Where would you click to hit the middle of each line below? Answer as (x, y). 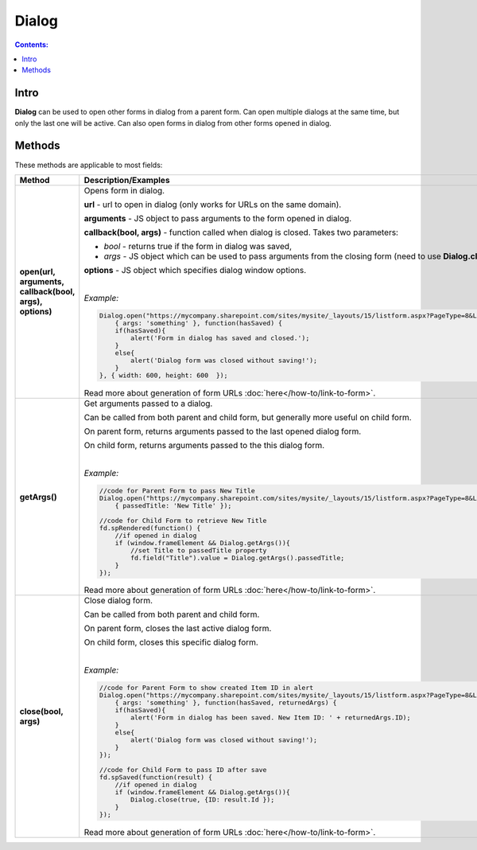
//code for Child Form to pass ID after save (183, 770)
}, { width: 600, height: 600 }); (164, 375)
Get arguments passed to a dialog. (148, 404)
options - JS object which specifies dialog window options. (195, 270)
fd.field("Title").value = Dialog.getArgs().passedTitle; (237, 558)
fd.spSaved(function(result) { (156, 777)
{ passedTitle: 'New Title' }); (173, 505)
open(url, (37, 272)
